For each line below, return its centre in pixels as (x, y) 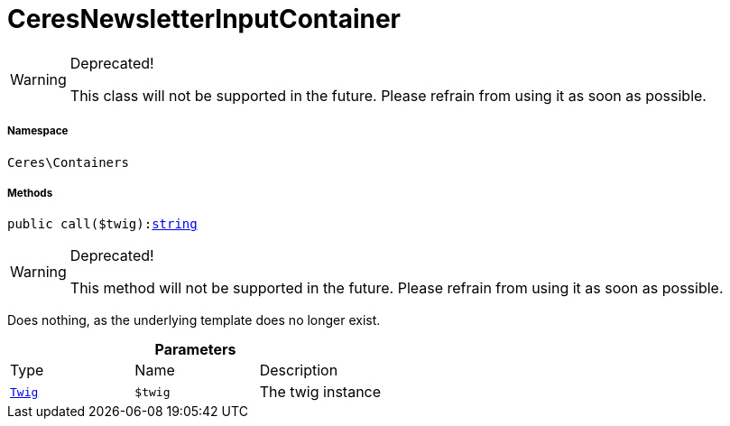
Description (299, 370)
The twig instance (320, 392)
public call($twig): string (102, 224)
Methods (30, 193)
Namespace (38, 131)
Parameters (195, 350)
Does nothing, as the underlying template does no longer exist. (194, 320)
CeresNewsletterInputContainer (204, 19)
